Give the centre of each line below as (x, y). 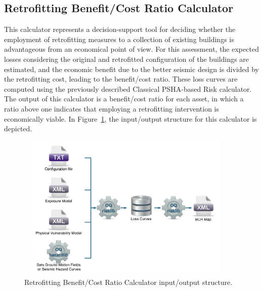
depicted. (18, 129)
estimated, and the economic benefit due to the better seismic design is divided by (131, 69)
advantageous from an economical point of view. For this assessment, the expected (131, 49)
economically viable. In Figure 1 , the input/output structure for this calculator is (130, 118)
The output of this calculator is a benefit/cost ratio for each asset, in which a (124, 99)
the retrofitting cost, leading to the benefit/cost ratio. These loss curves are (121, 79)
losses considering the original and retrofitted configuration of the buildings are (127, 59)
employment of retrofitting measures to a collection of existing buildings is (119, 39)
